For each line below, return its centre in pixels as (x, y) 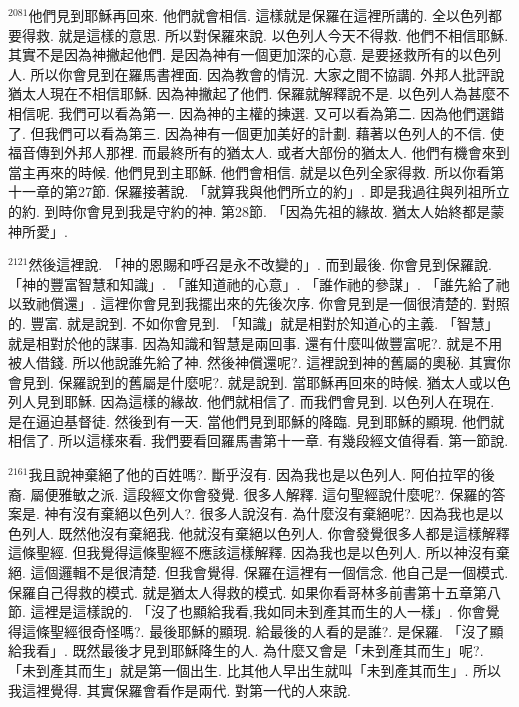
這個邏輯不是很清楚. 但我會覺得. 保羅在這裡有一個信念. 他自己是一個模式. (269, 572)
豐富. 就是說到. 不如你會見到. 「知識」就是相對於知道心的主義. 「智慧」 (264, 322)
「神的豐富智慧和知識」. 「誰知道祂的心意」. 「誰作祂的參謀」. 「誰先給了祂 (259, 283)
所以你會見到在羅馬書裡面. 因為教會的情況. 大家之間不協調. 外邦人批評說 (267, 73)
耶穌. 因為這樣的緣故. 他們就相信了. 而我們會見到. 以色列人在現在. (279, 401)
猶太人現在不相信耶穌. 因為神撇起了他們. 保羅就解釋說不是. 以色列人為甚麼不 (259, 93)
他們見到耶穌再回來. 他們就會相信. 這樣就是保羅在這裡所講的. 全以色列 (258, 15)
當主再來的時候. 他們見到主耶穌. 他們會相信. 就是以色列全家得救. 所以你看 (249, 171)
